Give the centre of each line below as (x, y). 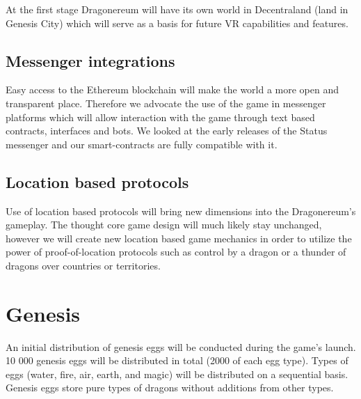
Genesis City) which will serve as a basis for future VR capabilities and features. (177, 23)
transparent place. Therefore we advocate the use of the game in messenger (166, 103)
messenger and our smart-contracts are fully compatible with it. (142, 144)
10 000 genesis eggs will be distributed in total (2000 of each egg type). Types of (177, 360)
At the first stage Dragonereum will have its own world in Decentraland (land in (177, 9)
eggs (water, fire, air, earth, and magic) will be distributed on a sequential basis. (177, 374)
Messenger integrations (90, 60)
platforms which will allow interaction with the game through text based (160, 117)
